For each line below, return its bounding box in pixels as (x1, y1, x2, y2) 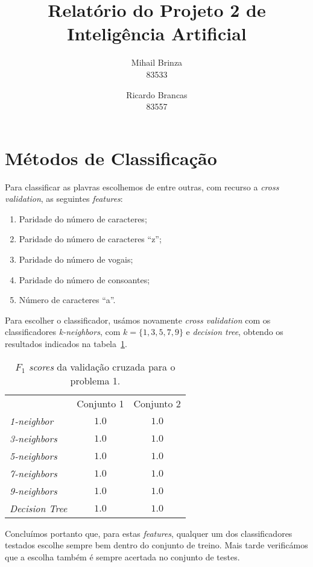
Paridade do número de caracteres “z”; (19, 233, 162, 245)
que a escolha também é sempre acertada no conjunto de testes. (5, 550, 240, 563)
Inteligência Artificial (67, 21, 247, 46)
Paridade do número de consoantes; (19, 273, 150, 286)
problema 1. (70, 373, 121, 387)
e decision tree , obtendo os (186, 325, 283, 338)
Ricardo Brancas (126, 88, 188, 101)
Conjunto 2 (133, 396, 181, 410)
